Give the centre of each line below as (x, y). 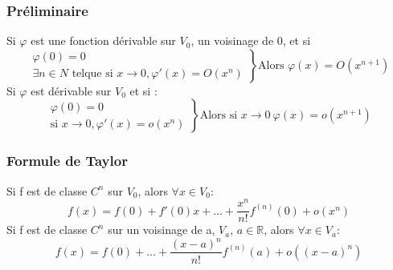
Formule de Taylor (67, 161)
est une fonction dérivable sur (103, 40)
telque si (92, 74)
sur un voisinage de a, (162, 230)
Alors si (219, 116)
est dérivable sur (71, 90)
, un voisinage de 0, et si (251, 40)
